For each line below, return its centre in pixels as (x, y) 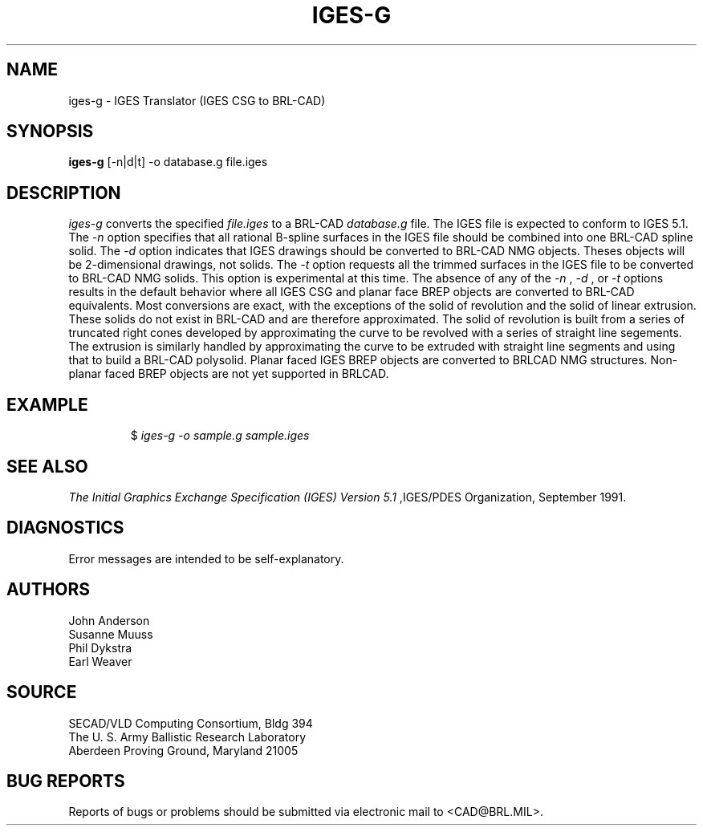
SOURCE (42, 692)
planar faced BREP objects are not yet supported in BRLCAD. (229, 374)
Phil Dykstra (100, 647)
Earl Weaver (100, 661)
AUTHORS (49, 590)
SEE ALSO (47, 466)
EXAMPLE (47, 404)
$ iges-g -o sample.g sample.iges (220, 436)
